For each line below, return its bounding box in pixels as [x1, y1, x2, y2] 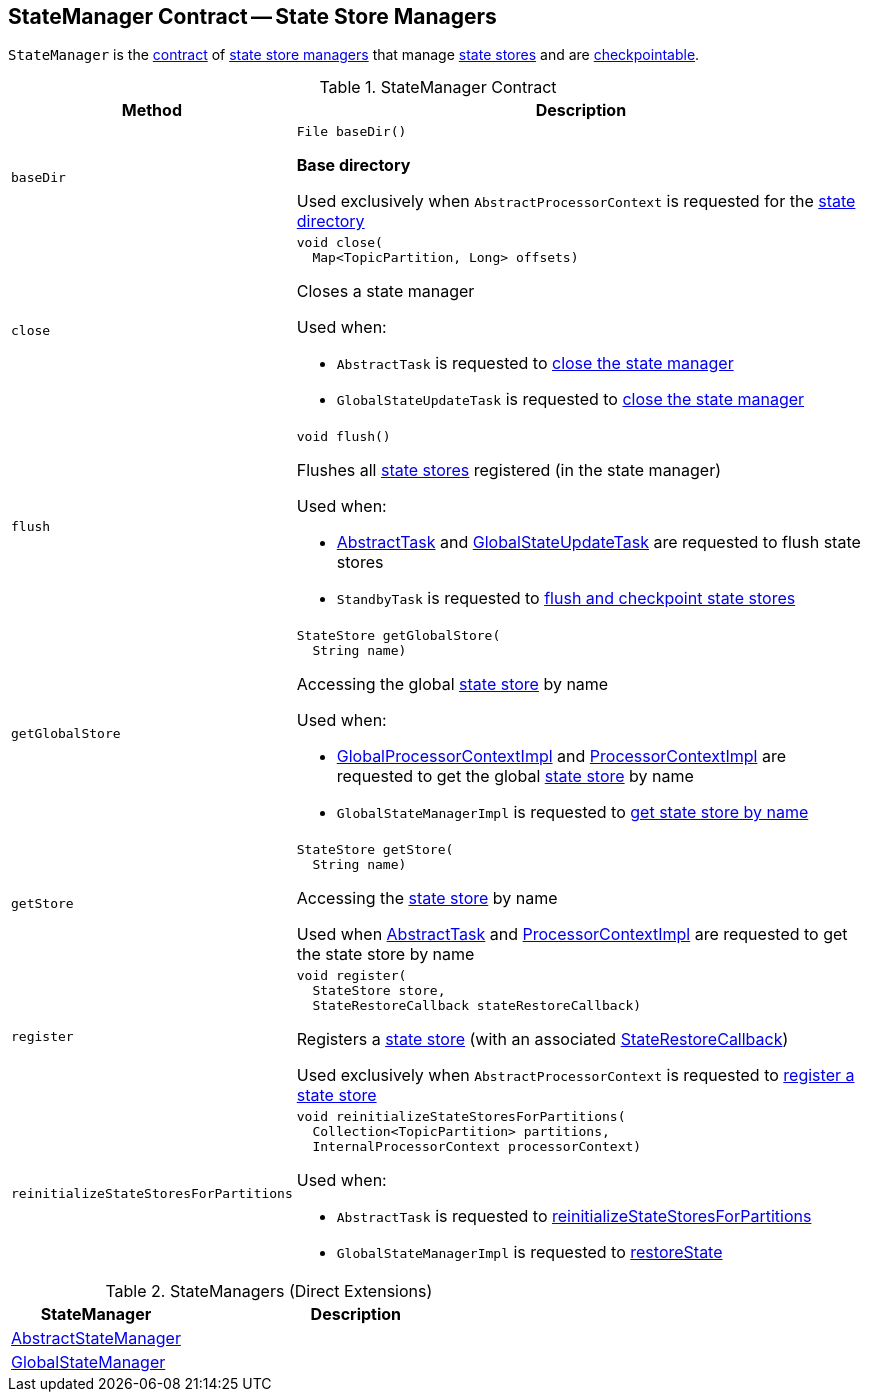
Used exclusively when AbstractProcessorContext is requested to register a [296, 1065, 855, 1086]
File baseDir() [296, 124, 407, 140]
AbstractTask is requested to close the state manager [336, 353, 734, 374]
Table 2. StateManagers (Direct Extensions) [105, 1281, 433, 1302]
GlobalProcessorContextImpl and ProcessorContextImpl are [336, 746, 786, 767]
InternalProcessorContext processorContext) [312, 1139, 642, 1155]
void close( [296, 235, 383, 251]
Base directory [296, 155, 411, 176]
